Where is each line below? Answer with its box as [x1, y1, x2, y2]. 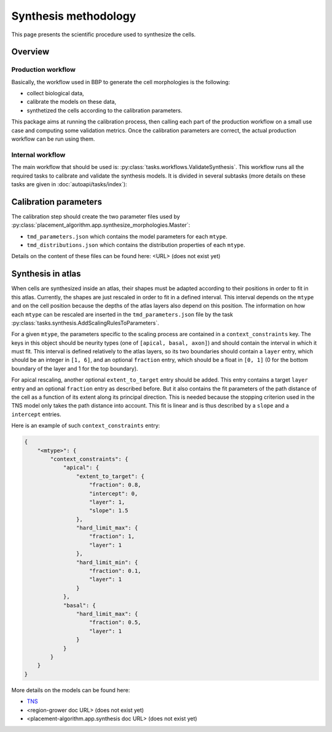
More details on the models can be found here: [11, 686, 130, 694]
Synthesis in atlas [11, 269, 81, 279]
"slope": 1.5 [89, 507, 128, 514]
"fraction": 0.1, [89, 567, 141, 575]
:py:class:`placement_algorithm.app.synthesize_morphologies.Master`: [11, 221, 191, 229]
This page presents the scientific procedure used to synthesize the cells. [11, 31, 196, 38]
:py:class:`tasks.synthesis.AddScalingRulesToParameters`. [11, 319, 159, 326]
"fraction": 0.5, [89, 619, 141, 626]
